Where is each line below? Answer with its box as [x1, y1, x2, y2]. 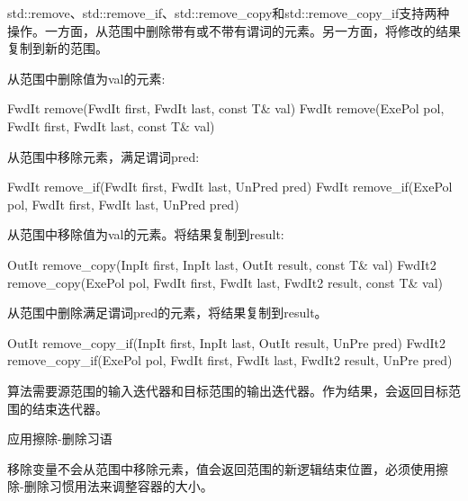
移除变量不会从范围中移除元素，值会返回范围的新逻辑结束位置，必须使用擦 [7, 459, 448, 478]
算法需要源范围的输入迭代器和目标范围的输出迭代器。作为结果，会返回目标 [7, 380, 448, 399]
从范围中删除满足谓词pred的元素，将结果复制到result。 [7, 303, 328, 322]
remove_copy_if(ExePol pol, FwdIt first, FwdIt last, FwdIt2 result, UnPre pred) [7, 351, 453, 370]
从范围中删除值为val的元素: [7, 68, 166, 87]
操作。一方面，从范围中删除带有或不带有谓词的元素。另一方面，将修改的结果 [7, 21, 461, 40]
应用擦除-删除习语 [7, 429, 112, 448]
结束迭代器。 [31, 398, 108, 417]
